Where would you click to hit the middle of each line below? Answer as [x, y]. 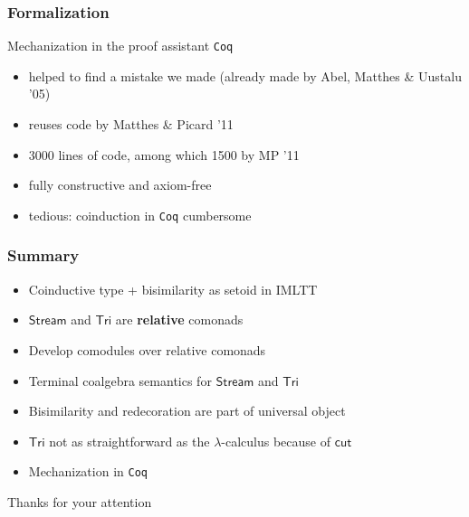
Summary [43, 255]
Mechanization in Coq [88, 471]
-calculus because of [276, 441]
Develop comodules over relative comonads [147, 349]
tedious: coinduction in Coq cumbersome [140, 215]
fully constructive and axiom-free [120, 185]
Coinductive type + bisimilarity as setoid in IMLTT [173, 289]
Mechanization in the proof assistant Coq [120, 46]
